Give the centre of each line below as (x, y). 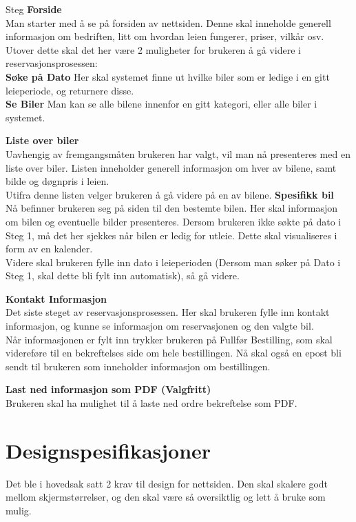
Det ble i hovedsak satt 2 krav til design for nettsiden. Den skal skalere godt (167, 483)
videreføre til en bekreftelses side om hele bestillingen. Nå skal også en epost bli (174, 353)
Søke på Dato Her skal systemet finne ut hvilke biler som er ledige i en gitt (168, 76)
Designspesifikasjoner (108, 450)
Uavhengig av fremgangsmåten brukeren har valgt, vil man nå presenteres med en (178, 153)
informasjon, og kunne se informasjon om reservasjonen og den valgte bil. (160, 326)
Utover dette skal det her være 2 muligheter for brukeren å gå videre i (153, 49)
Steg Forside (34, 9)
